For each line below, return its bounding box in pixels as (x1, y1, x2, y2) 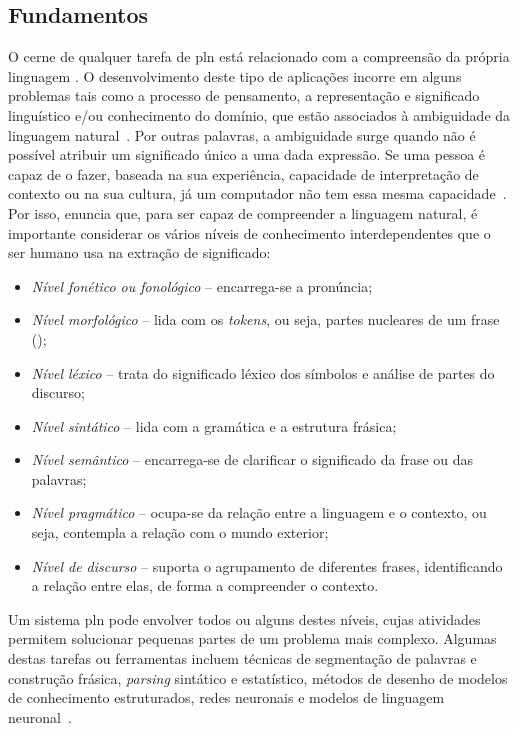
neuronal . (8, 706, 72, 727)
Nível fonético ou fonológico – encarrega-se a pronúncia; (31, 275, 373, 296)
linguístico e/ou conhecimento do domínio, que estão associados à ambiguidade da (8, 104, 511, 125)
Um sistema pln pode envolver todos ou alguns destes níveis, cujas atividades (8, 608, 481, 629)
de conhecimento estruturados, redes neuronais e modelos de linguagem (8, 687, 445, 708)
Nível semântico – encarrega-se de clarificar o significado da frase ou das (31, 449, 474, 470)
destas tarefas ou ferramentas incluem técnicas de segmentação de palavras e (8, 648, 477, 669)
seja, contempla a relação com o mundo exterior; (31, 522, 329, 543)
